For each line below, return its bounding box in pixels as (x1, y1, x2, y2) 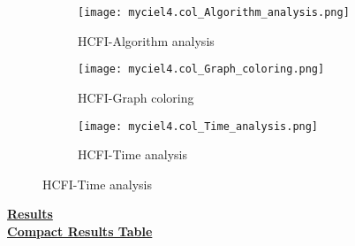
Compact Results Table (7, 221, 153, 240)
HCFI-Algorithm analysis (78, 31, 215, 50)
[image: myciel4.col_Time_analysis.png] (78, 119, 319, 133)
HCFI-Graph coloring (78, 88, 194, 106)
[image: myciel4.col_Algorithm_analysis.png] (78, 6, 350, 19)
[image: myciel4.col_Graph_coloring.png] (78, 63, 325, 76)
